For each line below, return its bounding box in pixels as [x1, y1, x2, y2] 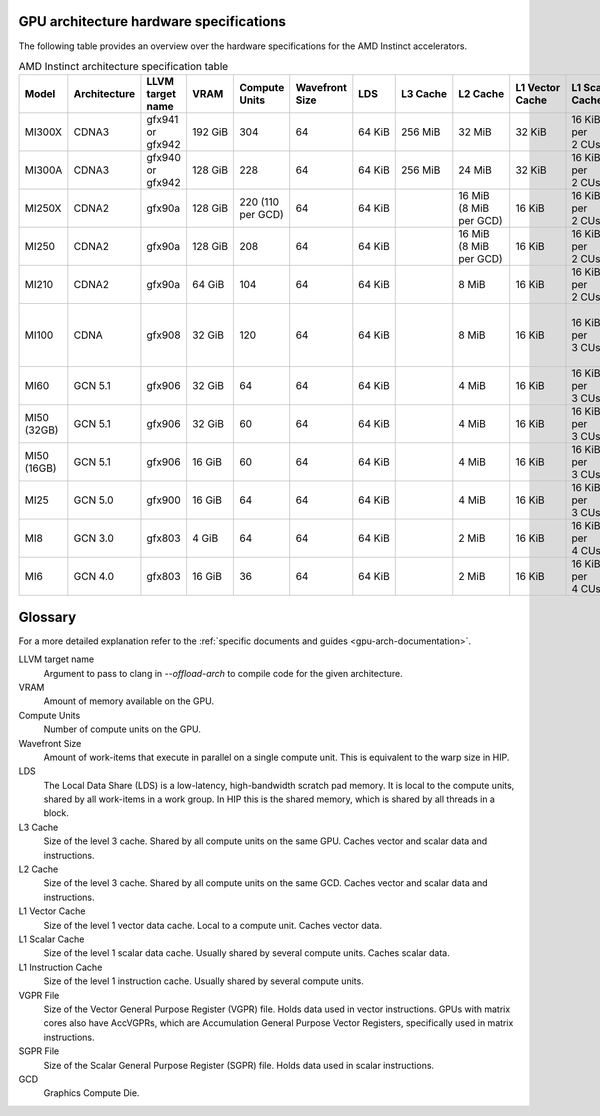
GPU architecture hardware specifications [18, 13, 287, 30]
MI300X [24, 125, 62, 139]
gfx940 [146, 151, 182, 165]
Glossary [18, 608, 77, 625]
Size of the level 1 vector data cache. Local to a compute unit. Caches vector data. [43, 919, 382, 931]
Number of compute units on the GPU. [43, 723, 202, 735]
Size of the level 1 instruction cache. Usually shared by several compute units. [43, 975, 364, 987]
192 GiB [191, 125, 229, 139]
